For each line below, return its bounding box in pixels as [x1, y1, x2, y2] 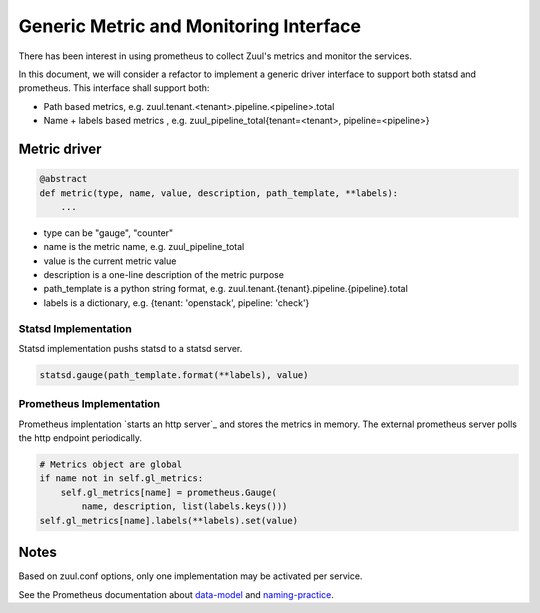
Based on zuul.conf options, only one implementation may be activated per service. [18, 570, 363, 582]
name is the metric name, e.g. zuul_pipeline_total [43, 241, 245, 253]
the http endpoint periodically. [18, 432, 143, 444]
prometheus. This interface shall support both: [18, 82, 210, 94]
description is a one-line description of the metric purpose [43, 269, 285, 281]
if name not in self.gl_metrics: [39, 473, 204, 484]
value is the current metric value [43, 255, 177, 267]
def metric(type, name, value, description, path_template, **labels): [39, 187, 399, 199]
